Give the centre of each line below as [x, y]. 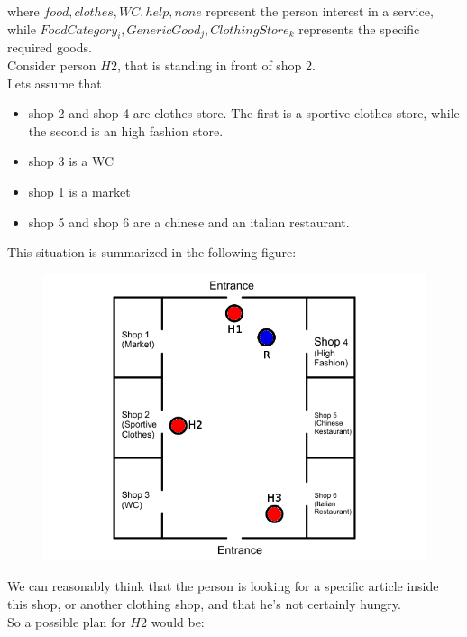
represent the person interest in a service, [320, 11]
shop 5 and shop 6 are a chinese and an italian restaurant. [189, 222]
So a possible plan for [67, 621]
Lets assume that [55, 83]
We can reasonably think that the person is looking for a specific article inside [223, 586]
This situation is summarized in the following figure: [152, 252]
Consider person [52, 65]
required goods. [50, 47]
